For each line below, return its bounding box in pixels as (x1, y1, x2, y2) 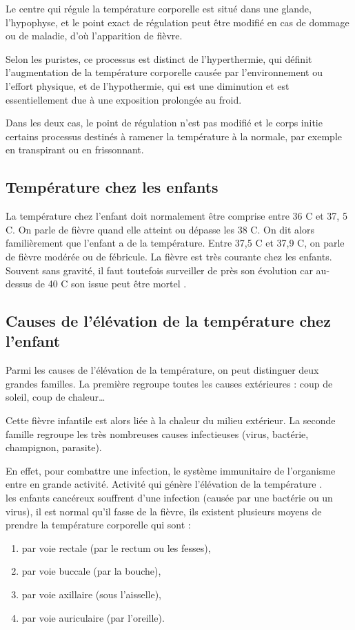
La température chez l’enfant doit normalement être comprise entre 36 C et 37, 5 (6, 209, 347, 223)
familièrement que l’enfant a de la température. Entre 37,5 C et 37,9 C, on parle (6, 236, 345, 250)
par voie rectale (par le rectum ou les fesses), (21, 540, 211, 555)
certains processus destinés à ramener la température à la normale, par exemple (6, 128, 342, 143)
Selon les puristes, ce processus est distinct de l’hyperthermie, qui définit (6, 51, 312, 66)
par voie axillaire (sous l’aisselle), (21, 587, 162, 602)
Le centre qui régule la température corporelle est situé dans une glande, (6, 1, 312, 15)
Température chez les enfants (6, 176, 219, 198)
